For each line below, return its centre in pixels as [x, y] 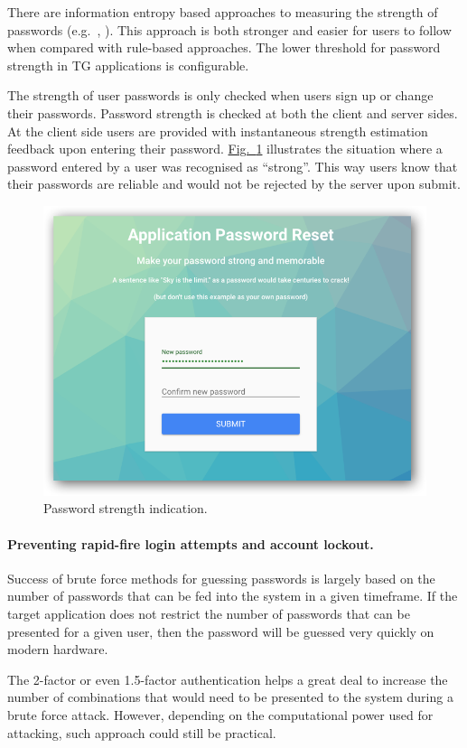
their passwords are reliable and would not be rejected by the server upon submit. [234, 184]
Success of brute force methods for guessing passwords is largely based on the [221, 578]
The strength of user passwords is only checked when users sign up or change [220, 95]
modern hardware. [58, 649]
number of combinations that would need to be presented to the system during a [230, 697]
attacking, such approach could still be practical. [142, 732]
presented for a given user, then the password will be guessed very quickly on [221, 631]
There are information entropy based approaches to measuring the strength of [223, 12]
